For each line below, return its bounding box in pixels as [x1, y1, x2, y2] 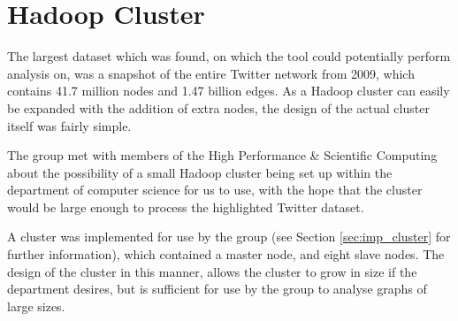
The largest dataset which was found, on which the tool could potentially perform [7, 47, 451, 65]
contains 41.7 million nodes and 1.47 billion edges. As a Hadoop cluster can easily [7, 81, 450, 100]
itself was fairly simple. [7, 116, 132, 134]
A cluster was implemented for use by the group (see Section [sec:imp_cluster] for [7, 227, 451, 246]
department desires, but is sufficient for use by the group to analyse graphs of [7, 279, 427, 298]
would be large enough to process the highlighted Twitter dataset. [7, 197, 364, 216]
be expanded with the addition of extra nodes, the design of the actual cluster [7, 98, 430, 117]
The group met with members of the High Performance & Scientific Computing [7, 146, 438, 164]
